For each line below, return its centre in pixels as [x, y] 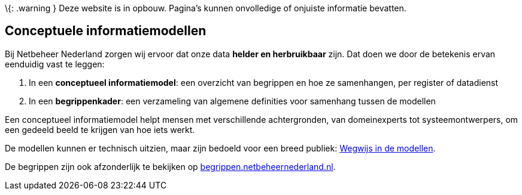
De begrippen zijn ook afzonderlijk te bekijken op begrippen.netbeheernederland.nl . [170, 166]
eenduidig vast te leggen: [55, 64]
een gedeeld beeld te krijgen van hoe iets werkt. [100, 129]
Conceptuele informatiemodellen [106, 31]
